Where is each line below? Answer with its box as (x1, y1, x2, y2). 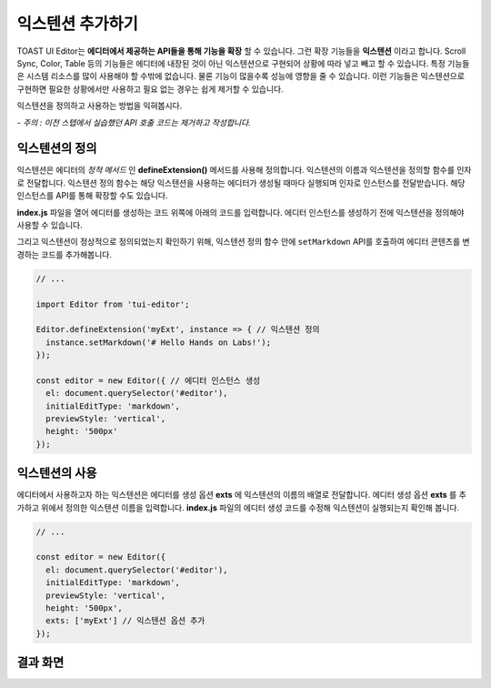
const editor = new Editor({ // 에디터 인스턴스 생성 (35, 375, 261, 386)
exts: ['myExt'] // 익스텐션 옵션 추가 (45, 615, 205, 626)
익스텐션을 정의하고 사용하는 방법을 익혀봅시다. (16, 100, 183, 111)
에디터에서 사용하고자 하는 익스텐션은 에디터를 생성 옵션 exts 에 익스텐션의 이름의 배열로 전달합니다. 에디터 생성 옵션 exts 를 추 (16, 490, 467, 501)
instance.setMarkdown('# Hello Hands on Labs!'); (45, 337, 272, 348)
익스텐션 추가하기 (16, 14, 138, 34)
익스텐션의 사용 (16, 465, 97, 481)
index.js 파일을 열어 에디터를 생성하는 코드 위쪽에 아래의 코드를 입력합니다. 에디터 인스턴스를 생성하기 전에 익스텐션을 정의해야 (16, 207, 465, 218)
